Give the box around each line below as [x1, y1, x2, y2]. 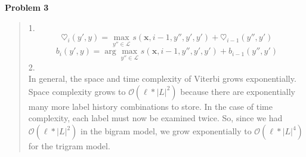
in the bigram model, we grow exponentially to [80, 125, 252, 137]
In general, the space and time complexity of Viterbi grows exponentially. [28, 72, 296, 85]
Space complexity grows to [28, 85, 126, 97]
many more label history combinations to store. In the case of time [28, 100, 273, 112]
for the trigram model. [28, 140, 110, 152]
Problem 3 [5, 1, 49, 13]
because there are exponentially [180, 85, 295, 97]
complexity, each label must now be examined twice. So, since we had [28, 112, 283, 124]
